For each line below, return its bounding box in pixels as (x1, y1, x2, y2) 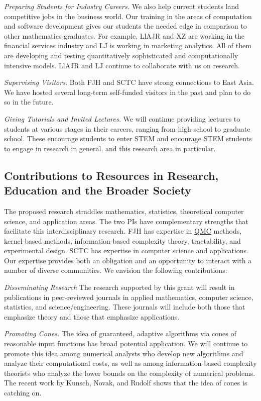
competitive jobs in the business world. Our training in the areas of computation (4, 11, 252, 21)
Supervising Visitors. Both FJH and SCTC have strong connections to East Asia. (4, 77, 254, 87)
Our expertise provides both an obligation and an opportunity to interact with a (4, 255, 252, 265)
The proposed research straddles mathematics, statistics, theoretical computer (4, 206, 244, 216)
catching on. (4, 387, 42, 397)
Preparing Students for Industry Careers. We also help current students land (4, 1, 239, 11)
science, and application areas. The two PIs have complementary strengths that (4, 216, 248, 226)
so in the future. (4, 96, 54, 107)
